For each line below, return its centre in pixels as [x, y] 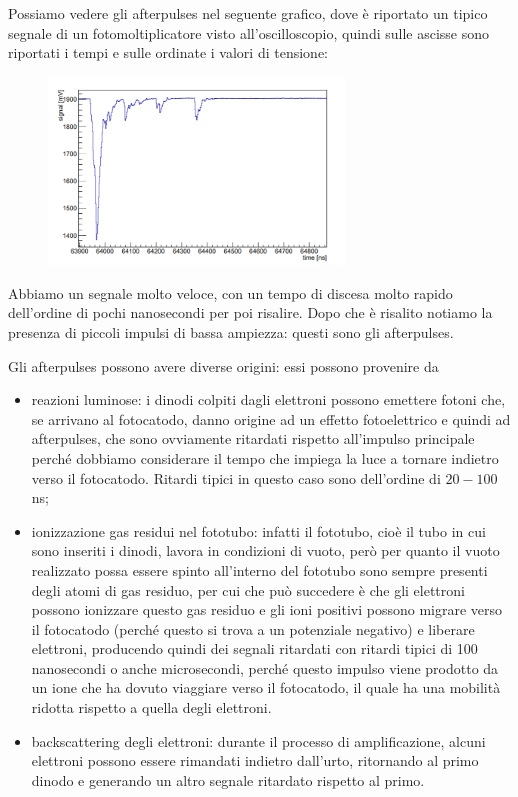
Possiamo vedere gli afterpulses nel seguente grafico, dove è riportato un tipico [248, 13]
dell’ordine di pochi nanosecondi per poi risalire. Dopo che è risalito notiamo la [250, 312]
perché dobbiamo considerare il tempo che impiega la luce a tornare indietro [265, 457]
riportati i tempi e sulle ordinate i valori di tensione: [168, 52]
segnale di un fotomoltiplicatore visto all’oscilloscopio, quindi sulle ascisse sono [249, 32]
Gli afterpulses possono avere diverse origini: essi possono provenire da [223, 365]
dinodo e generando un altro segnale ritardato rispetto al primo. [228, 779]
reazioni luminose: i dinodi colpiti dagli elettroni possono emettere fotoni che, [268, 399]
